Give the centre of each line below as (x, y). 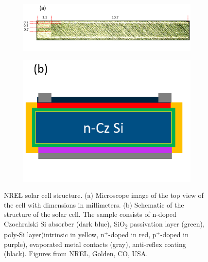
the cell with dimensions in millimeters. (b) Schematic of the (94, 204)
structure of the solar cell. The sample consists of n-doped (90, 214)
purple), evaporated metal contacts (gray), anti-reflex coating (95, 244)
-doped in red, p (132, 235)
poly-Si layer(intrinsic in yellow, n (54, 235)
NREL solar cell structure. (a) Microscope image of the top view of (104, 195)
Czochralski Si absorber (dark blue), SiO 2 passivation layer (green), (104, 224)
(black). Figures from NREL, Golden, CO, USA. (76, 253)
